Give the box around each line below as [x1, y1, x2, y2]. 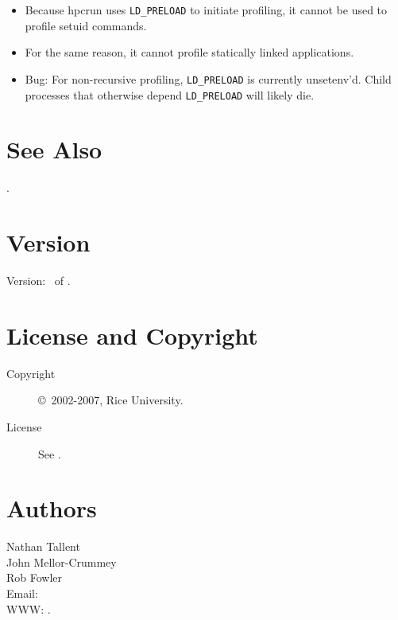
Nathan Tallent [6, 538, 80, 555]
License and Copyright [6, 318, 258, 351]
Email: [6, 585, 38, 601]
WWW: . [6, 600, 51, 617]
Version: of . [6, 272, 71, 288]
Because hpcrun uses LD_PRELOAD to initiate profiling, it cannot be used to [25, 2, 388, 18]
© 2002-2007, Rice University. [38, 392, 184, 408]
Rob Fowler [6, 569, 63, 586]
